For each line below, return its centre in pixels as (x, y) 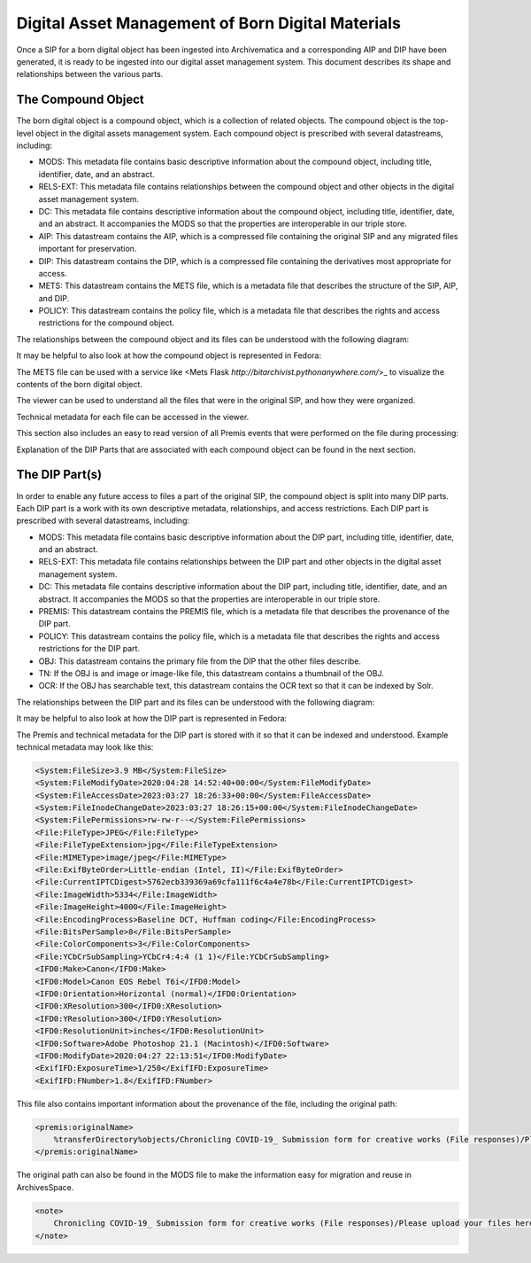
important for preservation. (88, 249)
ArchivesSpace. (45, 1187)
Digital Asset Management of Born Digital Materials (209, 23)
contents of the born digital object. (80, 385)
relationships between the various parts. (90, 74)
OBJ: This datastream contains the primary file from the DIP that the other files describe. (200, 661)
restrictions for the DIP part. (89, 649)
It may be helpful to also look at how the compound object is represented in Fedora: (169, 355)
